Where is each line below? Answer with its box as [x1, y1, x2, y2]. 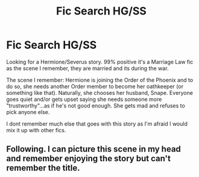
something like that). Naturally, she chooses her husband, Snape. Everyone [6, 89, 193, 96]
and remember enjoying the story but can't [6, 153, 171, 164]
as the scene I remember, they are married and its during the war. [6, 65, 169, 72]
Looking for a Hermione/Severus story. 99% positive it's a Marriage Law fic [6, 58, 194, 65]
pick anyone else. [6, 108, 50, 115]
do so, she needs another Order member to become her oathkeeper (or [6, 83, 184, 90]
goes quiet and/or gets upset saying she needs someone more [6, 95, 162, 103]
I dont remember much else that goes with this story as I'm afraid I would [6, 120, 188, 127]
